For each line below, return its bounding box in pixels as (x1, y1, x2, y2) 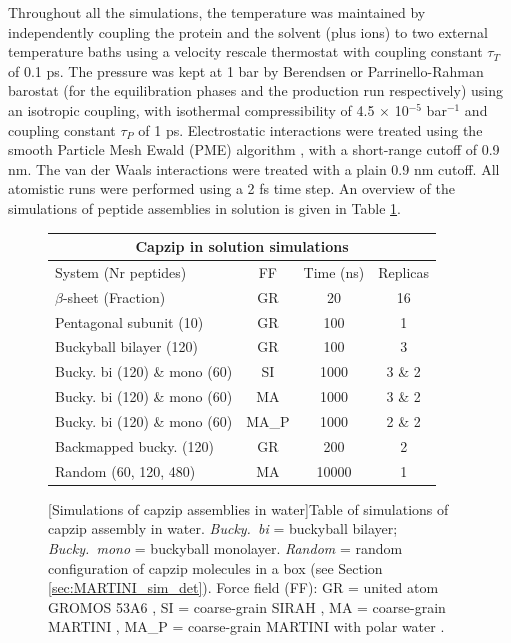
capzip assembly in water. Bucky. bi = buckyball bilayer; (48, 518, 398, 539)
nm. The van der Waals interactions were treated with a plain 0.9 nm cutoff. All (8, 158, 500, 179)
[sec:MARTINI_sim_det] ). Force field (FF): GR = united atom (48, 577, 439, 598)
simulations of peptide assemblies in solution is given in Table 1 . (8, 197, 401, 218)
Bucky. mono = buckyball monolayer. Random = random (48, 537, 403, 558)
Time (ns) (303, 261, 365, 282)
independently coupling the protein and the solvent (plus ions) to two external (8, 21, 488, 42)
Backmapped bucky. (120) (55, 435, 214, 456)
